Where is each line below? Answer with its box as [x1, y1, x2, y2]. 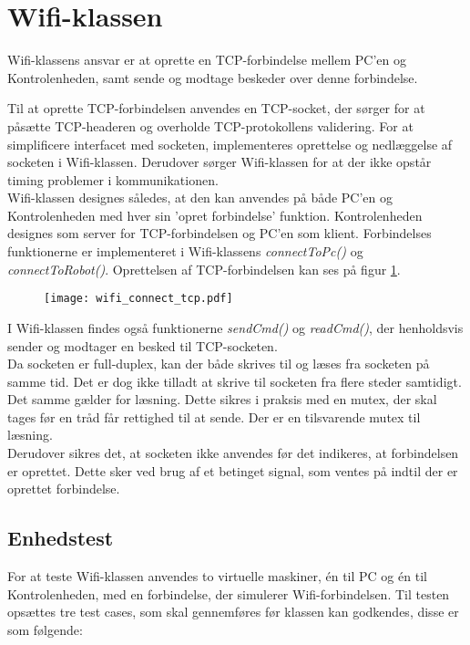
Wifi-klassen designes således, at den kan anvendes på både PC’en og [7, 188, 393, 207]
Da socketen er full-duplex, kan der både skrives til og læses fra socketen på [7, 354, 430, 373]
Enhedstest [7, 524, 114, 552]
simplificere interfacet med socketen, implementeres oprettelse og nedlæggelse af [7, 134, 453, 153]
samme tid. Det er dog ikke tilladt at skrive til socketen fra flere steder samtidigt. [7, 371, 462, 390]
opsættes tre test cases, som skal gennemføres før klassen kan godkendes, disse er [7, 602, 459, 621]
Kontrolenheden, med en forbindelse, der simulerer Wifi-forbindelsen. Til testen [7, 584, 450, 603]
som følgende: [7, 619, 83, 639]
